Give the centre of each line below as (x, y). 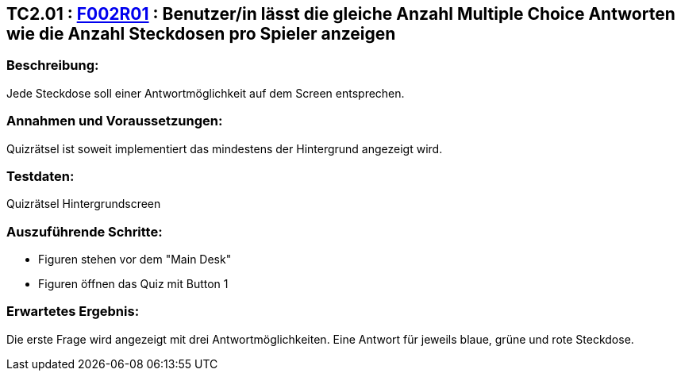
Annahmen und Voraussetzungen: (115, 121)
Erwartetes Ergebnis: (73, 312)
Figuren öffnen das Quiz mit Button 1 (133, 284)
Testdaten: (40, 176)
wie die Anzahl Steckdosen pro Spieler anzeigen (201, 34)
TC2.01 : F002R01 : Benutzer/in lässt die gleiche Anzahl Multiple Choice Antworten (341, 14)
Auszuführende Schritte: (85, 231)
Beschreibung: (53, 65)
